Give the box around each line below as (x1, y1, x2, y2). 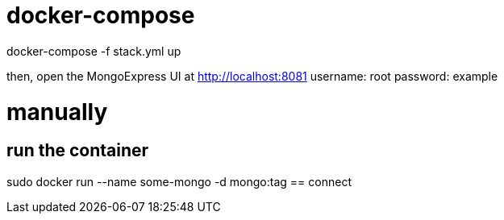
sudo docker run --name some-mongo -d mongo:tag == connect (6, 174, 352, 189)
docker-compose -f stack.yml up (6, 44, 181, 58)
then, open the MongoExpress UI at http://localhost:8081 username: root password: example (6, 68, 498, 83)
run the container (6, 140, 149, 161)
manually (6, 98, 108, 126)
